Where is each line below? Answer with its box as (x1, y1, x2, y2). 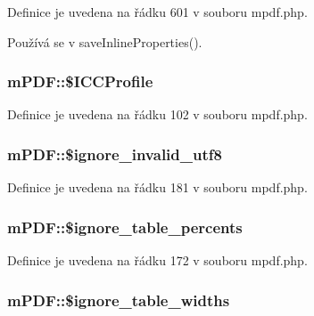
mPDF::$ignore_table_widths (7, 288, 230, 311)
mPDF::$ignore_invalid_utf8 (7, 142, 222, 165)
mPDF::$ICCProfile (7, 70, 153, 93)
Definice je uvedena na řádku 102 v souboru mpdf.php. (7, 105, 308, 124)
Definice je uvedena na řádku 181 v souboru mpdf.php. (7, 178, 308, 197)
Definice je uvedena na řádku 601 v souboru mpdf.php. (7, 3, 308, 20)
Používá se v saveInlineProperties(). (7, 32, 202, 51)
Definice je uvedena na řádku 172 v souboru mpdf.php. (7, 251, 308, 270)
